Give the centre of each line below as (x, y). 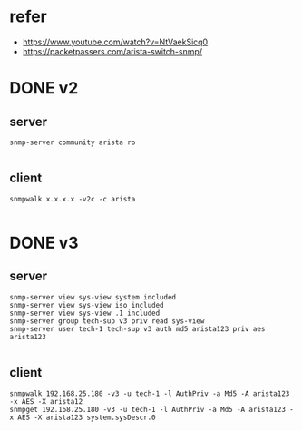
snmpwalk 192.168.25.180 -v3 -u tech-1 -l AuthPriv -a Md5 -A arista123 (150, 393)
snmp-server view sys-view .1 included (85, 313)
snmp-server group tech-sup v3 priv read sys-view (107, 321)
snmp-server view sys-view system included (93, 297)
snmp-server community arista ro (73, 142)
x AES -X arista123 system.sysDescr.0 (83, 417)
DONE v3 (44, 243)
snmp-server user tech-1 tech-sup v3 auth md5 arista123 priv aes (137, 328)
